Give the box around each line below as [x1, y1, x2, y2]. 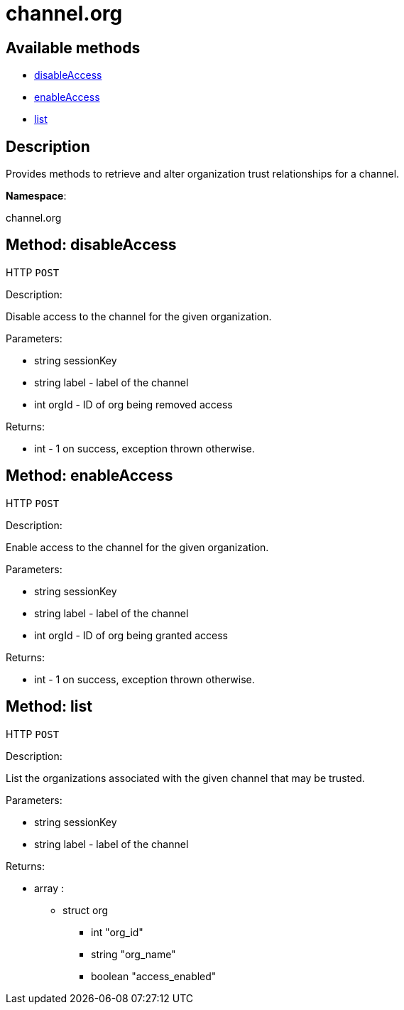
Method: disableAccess [6, 236, 177, 254]
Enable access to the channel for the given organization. [6, 541, 269, 553]
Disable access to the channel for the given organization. [6, 310, 272, 322]
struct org [62, 903, 109, 916]
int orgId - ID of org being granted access [34, 629, 228, 641]
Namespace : [6, 190, 67, 202]
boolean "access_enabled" [91, 970, 217, 982]
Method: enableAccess [6, 467, 173, 485]
